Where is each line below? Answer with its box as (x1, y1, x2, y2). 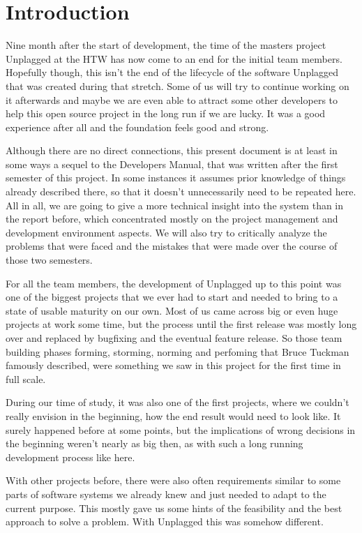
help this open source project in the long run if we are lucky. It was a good (6, 106, 326, 121)
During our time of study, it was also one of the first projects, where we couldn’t (6, 395, 349, 410)
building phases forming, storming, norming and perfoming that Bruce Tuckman (6, 344, 349, 359)
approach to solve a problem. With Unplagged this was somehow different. (6, 514, 324, 529)
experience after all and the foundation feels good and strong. (6, 119, 269, 134)
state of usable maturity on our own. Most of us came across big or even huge (6, 303, 338, 317)
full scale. (6, 371, 46, 386)
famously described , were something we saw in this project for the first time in (6, 358, 341, 373)
